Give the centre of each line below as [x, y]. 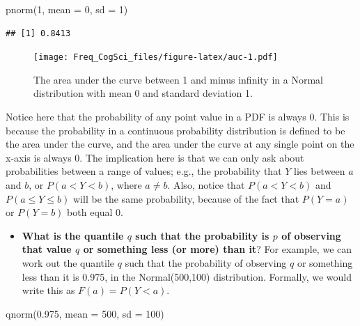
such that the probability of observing [206, 262]
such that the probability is [202, 235]
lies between [320, 171]
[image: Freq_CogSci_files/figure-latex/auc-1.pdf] [156, 57]
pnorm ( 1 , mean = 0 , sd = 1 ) [67, 9]
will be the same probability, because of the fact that [186, 198]
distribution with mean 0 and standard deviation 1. [143, 93]
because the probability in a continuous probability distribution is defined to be [175, 130]
